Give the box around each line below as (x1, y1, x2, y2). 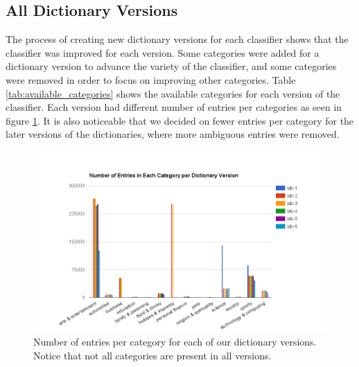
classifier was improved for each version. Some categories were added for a (6, 45, 319, 60)
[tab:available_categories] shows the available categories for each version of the (6, 86, 340, 100)
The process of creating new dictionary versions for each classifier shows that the (6, 32, 349, 46)
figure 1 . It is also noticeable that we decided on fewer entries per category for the (6, 113, 354, 127)
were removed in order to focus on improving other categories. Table (6, 72, 296, 87)
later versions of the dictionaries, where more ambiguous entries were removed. (6, 127, 340, 141)
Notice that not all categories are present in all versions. (33, 348, 272, 362)
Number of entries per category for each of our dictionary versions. (33, 334, 317, 349)
